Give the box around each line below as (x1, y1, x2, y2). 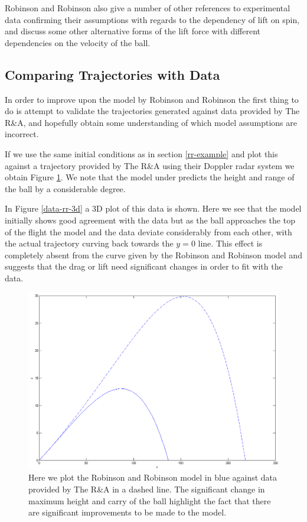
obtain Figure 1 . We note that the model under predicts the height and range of (5, 171, 295, 183)
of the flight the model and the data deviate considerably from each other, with (5, 225, 292, 238)
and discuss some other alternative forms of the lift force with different (5, 25, 261, 37)
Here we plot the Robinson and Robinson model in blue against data (28, 471, 277, 484)
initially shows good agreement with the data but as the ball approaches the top (5, 213, 295, 226)
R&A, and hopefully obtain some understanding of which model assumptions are (5, 116, 297, 128)
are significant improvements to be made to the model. (28, 506, 227, 518)
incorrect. (5, 128, 39, 140)
